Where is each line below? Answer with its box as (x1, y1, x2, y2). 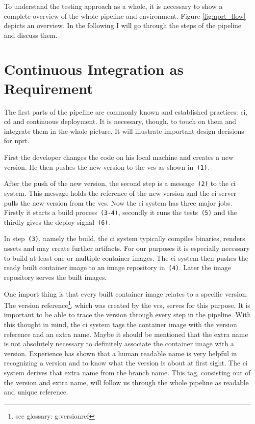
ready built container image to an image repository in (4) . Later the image (4, 262, 231, 273)
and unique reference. (4, 387, 68, 397)
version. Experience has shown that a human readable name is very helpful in (4, 348, 237, 358)
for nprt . (4, 135, 29, 146)
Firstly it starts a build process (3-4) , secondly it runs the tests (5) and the (4, 207, 237, 217)
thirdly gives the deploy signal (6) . (4, 216, 110, 227)
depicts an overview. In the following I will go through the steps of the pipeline (4, 20, 242, 30)
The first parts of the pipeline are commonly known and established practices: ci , (4, 106, 248, 117)
